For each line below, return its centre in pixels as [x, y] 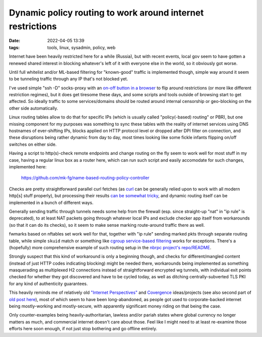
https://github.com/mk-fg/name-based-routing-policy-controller [85, 178]
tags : [14, 47]
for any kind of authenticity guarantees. [49, 284]
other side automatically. [33, 108]
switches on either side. [33, 144]
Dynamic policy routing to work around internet [106, 13]
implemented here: [28, 167]
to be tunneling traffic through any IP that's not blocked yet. [68, 79]
